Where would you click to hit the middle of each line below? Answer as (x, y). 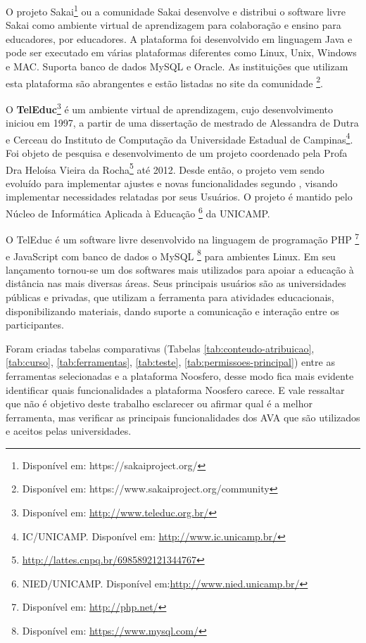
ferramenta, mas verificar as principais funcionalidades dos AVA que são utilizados (183, 417)
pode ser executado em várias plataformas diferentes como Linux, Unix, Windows (181, 52)
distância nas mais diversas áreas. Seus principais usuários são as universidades (176, 283)
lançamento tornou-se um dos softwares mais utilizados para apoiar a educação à (180, 269)
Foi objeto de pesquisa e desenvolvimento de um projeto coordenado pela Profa (177, 152)
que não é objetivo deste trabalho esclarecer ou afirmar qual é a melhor (159, 403)
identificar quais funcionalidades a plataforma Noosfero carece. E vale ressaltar (175, 389)
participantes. (35, 325)
